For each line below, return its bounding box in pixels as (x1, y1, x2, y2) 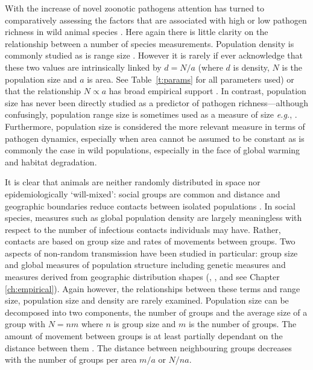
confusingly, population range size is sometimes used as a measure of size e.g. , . (5, 108, 297, 121)
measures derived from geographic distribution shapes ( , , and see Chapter (5, 270, 280, 283)
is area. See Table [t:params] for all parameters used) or (87, 72, 294, 85)
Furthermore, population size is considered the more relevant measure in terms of (5, 120, 305, 132)
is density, (233, 60, 270, 73)
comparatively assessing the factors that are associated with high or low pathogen (5, 13, 307, 26)
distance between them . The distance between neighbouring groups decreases (5, 341, 292, 354)
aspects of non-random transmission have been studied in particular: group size (5, 246, 298, 259)
